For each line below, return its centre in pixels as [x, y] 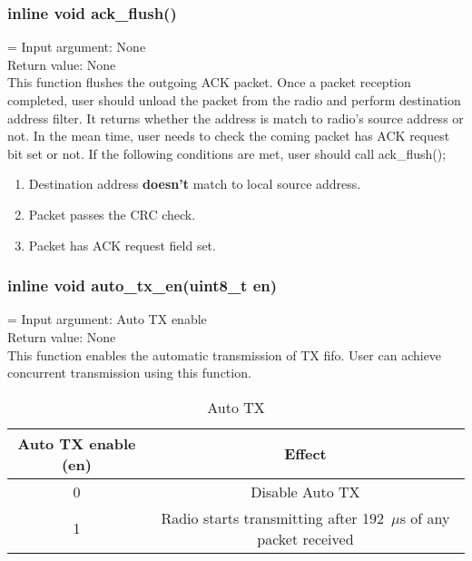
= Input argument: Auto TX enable [107, 319]
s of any [425, 517]
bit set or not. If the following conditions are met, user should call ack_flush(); [227, 153]
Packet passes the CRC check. [112, 214]
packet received [305, 538]
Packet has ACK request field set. [122, 245]
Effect [305, 454]
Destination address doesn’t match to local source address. [195, 184]
